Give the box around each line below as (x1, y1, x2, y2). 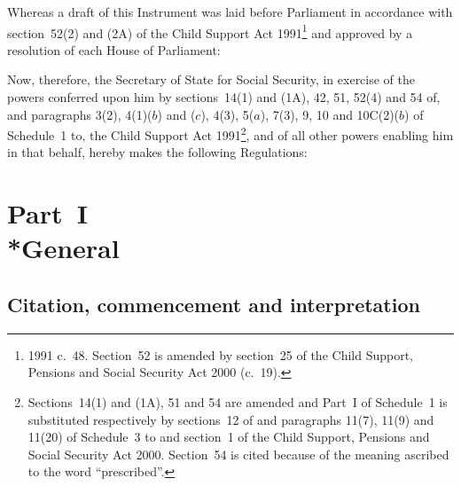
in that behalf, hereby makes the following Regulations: (7, 143, 308, 161)
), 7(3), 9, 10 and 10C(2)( (260, 105, 400, 123)
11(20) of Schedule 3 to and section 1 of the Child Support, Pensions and (27, 427, 430, 446)
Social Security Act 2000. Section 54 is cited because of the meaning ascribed (27, 444, 449, 463)
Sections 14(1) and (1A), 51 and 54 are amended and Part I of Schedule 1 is (27, 393, 448, 412)
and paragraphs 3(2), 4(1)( (7, 105, 152, 123)
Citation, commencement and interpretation (7, 291, 420, 318)
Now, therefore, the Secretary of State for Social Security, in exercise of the (7, 70, 416, 89)
